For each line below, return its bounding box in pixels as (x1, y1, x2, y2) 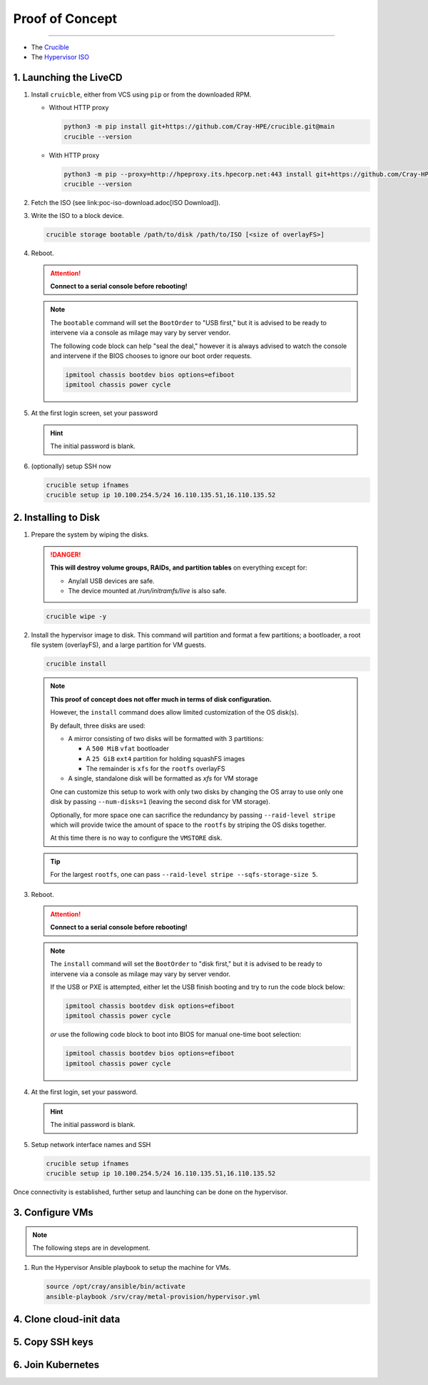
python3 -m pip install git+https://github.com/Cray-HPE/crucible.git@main (63, 122, 335, 131)
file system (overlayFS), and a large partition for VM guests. (31, 640, 207, 650)
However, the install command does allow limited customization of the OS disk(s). (50, 708, 299, 717)
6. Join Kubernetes (13, 1359, 100, 1371)
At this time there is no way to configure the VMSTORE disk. (50, 833, 223, 843)
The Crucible (31, 43, 69, 51)
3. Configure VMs (13, 1206, 94, 1218)
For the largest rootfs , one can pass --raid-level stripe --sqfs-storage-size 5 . (50, 870, 318, 879)
